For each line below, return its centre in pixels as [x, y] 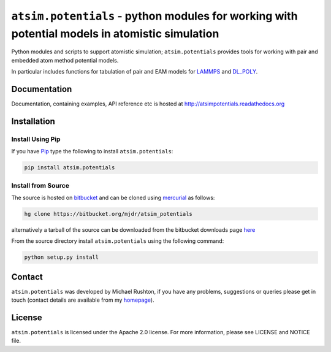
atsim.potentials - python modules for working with [154, 16]
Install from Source [40, 185]
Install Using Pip [36, 139]
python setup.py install [62, 257]
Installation [33, 121]
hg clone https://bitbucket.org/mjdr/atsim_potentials [108, 214]
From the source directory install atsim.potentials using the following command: [118, 241]
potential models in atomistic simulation [115, 33]
